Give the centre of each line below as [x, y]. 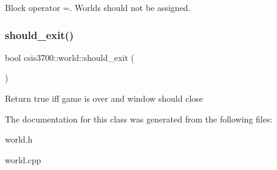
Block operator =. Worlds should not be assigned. [98, 7]
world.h [19, 139]
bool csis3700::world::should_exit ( [70, 57]
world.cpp [23, 159]
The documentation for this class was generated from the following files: [139, 119]
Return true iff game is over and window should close [104, 98]
